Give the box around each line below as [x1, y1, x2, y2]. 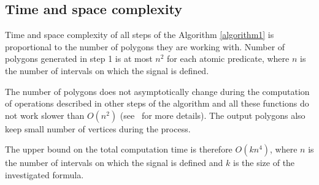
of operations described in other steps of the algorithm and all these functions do [5, 97, 309, 110]
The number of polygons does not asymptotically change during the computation [5, 85, 310, 97]
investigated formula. [5, 168, 84, 181]
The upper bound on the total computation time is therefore [5, 143, 233, 156]
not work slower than [5, 108, 85, 121]
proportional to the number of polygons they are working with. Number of [5, 40, 285, 53]
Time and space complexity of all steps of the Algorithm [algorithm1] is [5, 28, 274, 41]
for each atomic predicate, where [167, 52, 290, 65]
